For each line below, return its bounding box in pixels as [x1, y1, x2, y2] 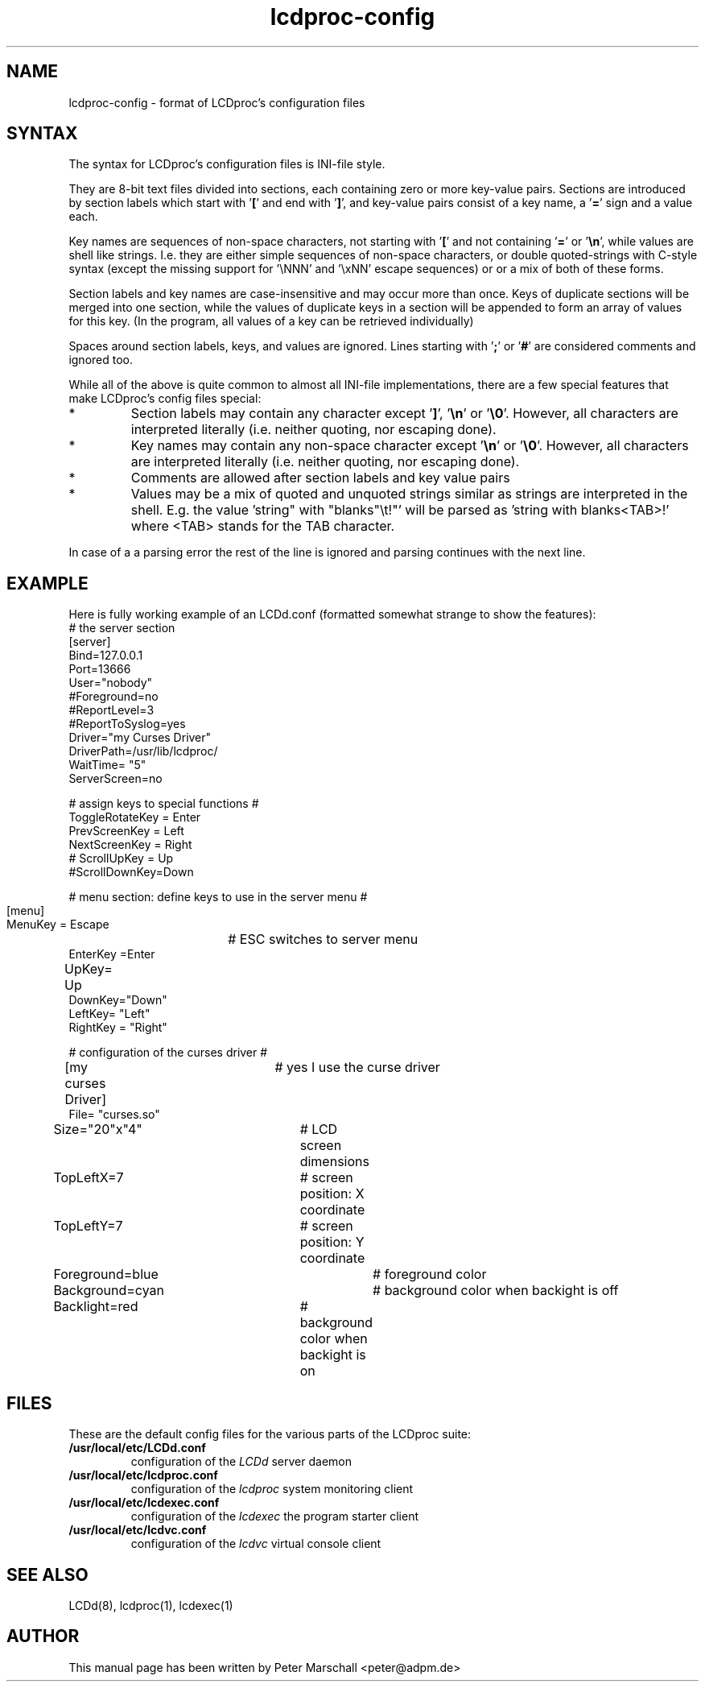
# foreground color [373, 1266, 487, 1283]
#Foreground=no [68, 689, 159, 704]
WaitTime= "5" [68, 758, 146, 772]
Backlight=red [53, 1298, 138, 1315]
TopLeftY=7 [53, 1218, 123, 1235]
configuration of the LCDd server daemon [130, 1454, 352, 1469]
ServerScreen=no [68, 772, 163, 786]
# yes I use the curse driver [274, 1059, 440, 1076]
